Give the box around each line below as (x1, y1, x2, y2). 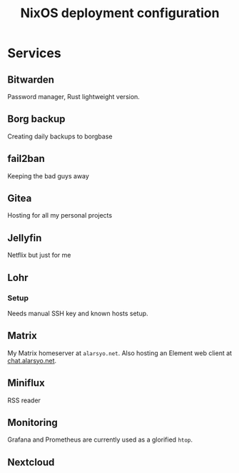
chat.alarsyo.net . (7, 356, 57, 365)
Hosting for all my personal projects (7, 211, 113, 220)
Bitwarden (7, 73, 55, 86)
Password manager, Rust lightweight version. (7, 93, 141, 101)
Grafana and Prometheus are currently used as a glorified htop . (7, 435, 193, 444)
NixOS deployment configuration (20, 5, 220, 21)
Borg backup (7, 113, 66, 126)
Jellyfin (7, 232, 42, 244)
